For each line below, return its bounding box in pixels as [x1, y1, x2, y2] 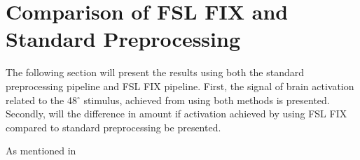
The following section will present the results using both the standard [6, 65, 305, 80]
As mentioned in [6, 143, 76, 158]
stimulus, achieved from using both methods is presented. [83, 92, 330, 107]
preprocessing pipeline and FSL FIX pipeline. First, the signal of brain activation [6, 78, 354, 93]
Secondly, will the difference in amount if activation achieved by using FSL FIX [6, 106, 347, 121]
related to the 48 [6, 92, 77, 107]
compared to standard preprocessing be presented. [6, 119, 221, 134]
